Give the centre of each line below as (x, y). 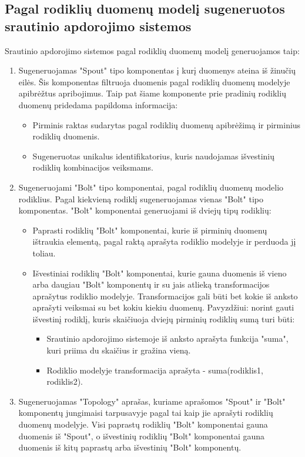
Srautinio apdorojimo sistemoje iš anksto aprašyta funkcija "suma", (167, 338)
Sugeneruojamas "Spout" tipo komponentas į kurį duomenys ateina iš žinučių (157, 70)
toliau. (44, 253)
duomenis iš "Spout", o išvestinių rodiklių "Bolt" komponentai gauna (142, 436)
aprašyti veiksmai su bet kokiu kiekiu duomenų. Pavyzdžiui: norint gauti (163, 307)
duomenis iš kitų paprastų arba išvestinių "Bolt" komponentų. (130, 447)
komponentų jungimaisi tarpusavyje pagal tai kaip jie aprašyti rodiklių (146, 413)
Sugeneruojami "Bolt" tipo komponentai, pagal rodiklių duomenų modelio (151, 187)
